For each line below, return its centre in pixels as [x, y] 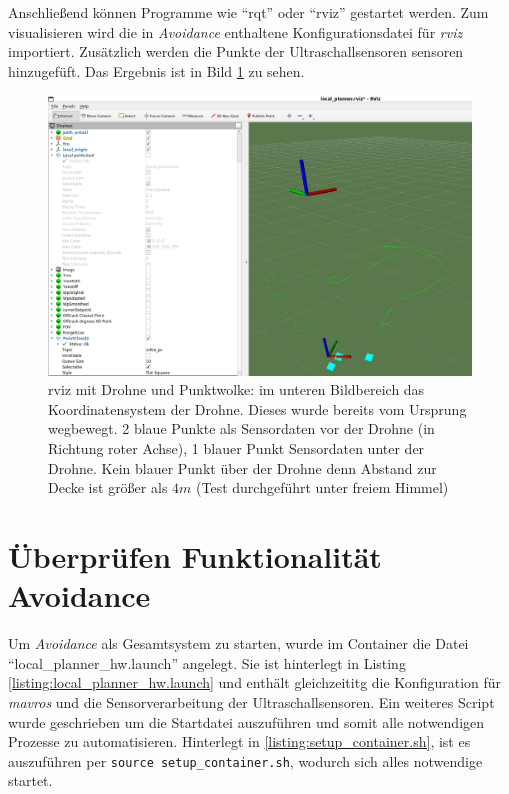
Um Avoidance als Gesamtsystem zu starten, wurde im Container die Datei [238, 643]
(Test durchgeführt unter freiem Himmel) [322, 487]
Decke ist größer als [108, 487]
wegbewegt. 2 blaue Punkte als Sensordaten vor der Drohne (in [241, 428]
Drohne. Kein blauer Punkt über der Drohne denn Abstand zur [242, 467]
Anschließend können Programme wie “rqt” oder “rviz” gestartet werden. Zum [248, 12]
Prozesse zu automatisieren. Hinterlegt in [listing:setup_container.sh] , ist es [239, 741]
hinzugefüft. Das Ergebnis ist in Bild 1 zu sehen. [156, 70]
